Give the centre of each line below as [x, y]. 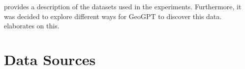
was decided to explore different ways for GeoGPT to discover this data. [113, 16]
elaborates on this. [32, 26]
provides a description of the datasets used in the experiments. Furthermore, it [123, 6]
